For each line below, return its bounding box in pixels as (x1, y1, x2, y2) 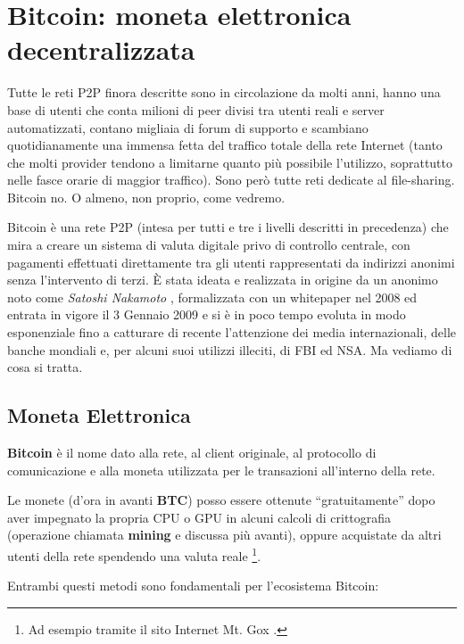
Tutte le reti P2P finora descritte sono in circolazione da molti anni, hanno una (7, 83, 441, 102)
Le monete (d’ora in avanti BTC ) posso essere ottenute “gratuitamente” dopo (7, 491, 435, 509)
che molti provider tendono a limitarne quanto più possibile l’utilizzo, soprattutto (7, 153, 452, 171)
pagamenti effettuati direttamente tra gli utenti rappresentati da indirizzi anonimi (7, 252, 455, 271)
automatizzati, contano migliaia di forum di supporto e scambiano (7, 118, 369, 136)
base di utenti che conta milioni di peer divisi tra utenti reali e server (7, 100, 385, 119)
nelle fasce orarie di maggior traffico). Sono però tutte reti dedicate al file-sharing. (7, 170, 455, 189)
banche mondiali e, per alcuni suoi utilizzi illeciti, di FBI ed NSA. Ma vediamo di (7, 340, 452, 359)
